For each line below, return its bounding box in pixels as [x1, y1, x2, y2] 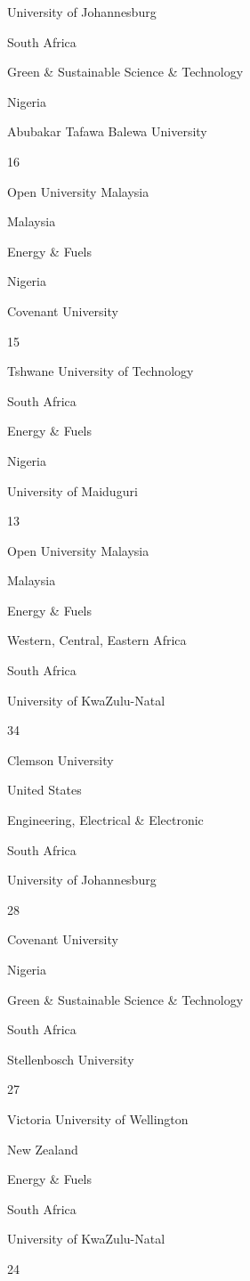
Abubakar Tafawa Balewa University [7, 122, 207, 141]
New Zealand [7, 1139, 78, 1158]
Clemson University [7, 750, 114, 769]
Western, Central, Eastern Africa [7, 631, 187, 649]
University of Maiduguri [7, 481, 138, 500]
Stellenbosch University [7, 1049, 134, 1068]
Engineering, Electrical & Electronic [7, 811, 204, 829]
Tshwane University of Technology [7, 362, 194, 380]
